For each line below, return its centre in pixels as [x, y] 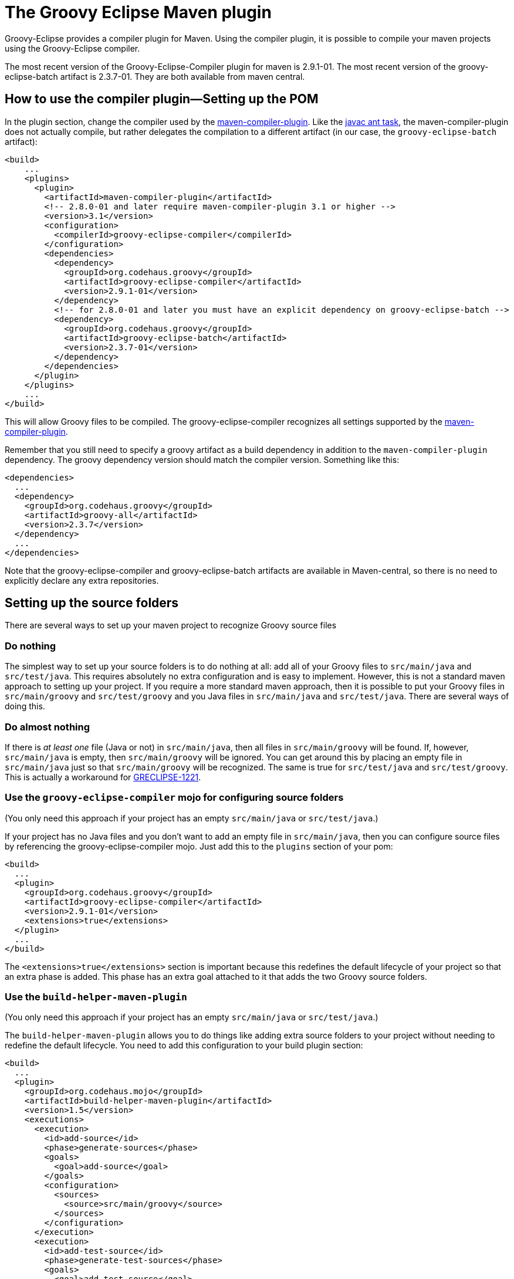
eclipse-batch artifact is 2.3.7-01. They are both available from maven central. [155, 76]
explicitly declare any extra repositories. [82, 580]
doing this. [25, 706]
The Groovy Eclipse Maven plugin [138, 12]
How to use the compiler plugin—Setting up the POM [162, 99]
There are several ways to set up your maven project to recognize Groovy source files [171, 625]
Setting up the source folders [92, 603]
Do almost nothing [48, 727]
